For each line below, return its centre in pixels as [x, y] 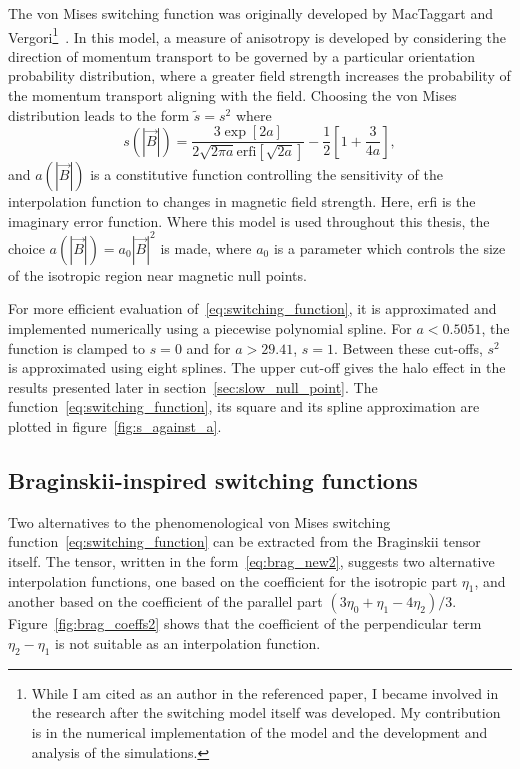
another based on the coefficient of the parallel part [165, 601]
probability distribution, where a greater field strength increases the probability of [259, 75]
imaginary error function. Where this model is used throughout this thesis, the [249, 220]
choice [26, 247]
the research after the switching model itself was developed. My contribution [266, 712]
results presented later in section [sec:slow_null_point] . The [193, 386]
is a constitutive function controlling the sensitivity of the [266, 174]
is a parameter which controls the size [389, 247]
